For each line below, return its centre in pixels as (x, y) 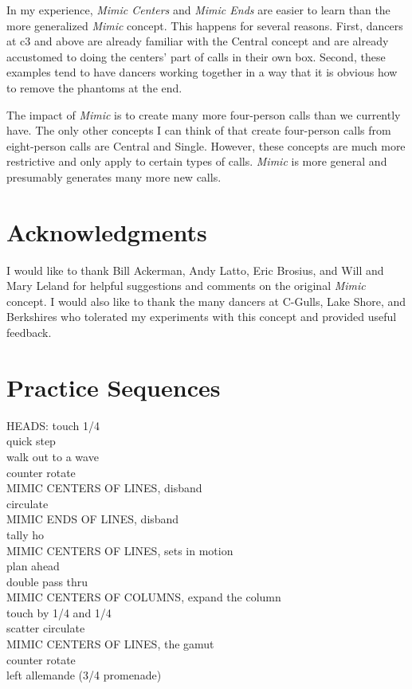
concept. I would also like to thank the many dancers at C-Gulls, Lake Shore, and (206, 301)
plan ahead (33, 566)
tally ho (26, 534)
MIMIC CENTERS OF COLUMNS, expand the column (144, 597)
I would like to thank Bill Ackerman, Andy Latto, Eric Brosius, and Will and (195, 270)
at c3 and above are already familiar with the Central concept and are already (198, 41)
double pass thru (47, 581)
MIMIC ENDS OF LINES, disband (93, 519)
